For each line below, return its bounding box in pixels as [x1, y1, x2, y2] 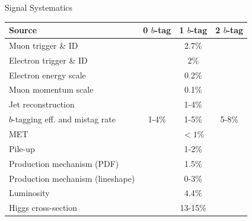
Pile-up [9, 142, 35, 154]
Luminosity [9, 187, 50, 199]
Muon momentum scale [9, 83, 94, 96]
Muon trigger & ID [9, 39, 78, 51]
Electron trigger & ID [9, 53, 88, 66]
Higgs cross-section [9, 201, 78, 214]
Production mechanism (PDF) [9, 157, 119, 169]
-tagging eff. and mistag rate [12, 113, 116, 125]
